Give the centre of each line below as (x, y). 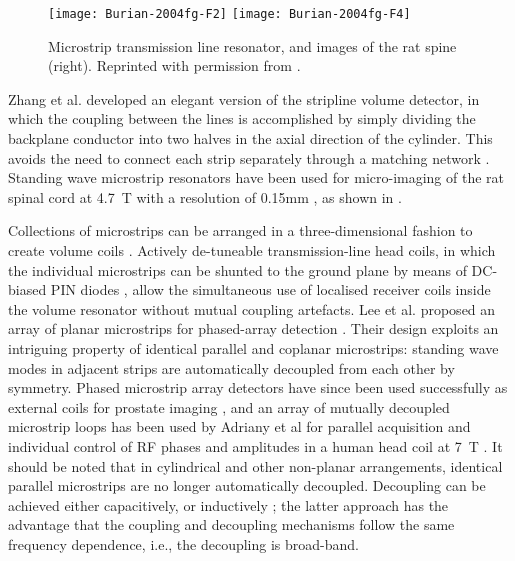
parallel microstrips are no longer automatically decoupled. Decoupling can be (247, 485)
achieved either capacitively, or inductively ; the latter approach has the (228, 504)
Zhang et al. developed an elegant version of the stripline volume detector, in (244, 98)
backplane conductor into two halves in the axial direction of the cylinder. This (250, 138)
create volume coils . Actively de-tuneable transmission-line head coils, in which (252, 250)
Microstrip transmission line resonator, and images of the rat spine (252, 45)
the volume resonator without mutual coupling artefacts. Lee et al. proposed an (252, 308)
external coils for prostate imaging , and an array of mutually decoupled (229, 406)
